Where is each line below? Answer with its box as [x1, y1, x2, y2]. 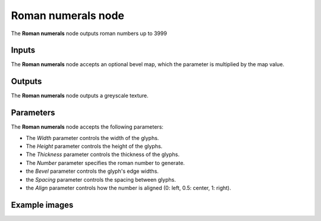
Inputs [11, 45, 36, 55]
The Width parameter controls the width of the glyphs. [26, 134, 159, 141]
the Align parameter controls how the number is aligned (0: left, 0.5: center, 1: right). [26, 185, 231, 191]
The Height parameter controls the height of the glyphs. [26, 143, 163, 150]
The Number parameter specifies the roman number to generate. [26, 159, 185, 166]
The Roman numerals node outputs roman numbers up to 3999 [11, 30, 168, 37]
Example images [11, 200, 74, 210]
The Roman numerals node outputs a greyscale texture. [11, 92, 149, 99]
